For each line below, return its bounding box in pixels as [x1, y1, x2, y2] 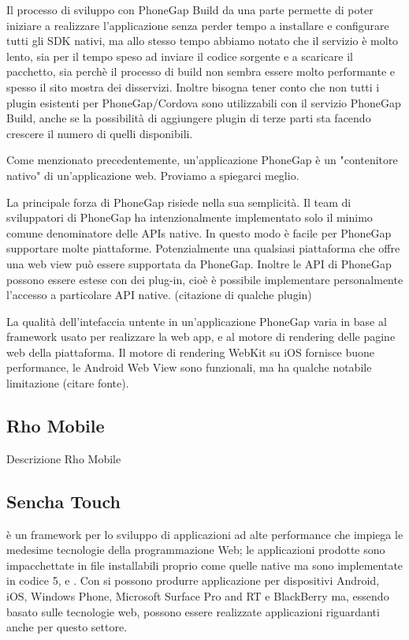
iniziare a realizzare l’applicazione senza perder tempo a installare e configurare [6, 17, 389, 33]
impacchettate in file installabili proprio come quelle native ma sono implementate [6, 556, 403, 573]
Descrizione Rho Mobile [6, 450, 121, 466]
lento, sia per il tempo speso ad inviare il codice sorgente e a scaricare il [6, 47, 353, 64]
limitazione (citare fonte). [6, 375, 129, 391]
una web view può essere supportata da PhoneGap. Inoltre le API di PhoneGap [6, 255, 392, 271]
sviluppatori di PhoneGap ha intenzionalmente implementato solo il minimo [6, 209, 373, 226]
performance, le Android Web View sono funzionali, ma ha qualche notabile [6, 359, 372, 376]
